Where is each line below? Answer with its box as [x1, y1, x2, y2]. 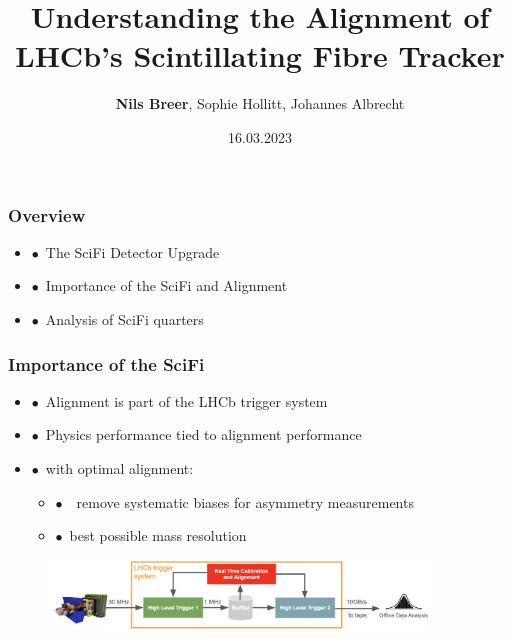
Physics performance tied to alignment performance [45, 424, 362, 445]
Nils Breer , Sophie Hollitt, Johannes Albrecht [115, 93, 405, 114]
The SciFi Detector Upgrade [45, 241, 220, 262]
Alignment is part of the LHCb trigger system [45, 390, 328, 411]
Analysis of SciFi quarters [45, 308, 204, 329]
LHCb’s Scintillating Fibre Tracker [15, 35, 505, 76]
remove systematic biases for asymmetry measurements [76, 491, 414, 512]
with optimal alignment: [45, 457, 194, 478]
